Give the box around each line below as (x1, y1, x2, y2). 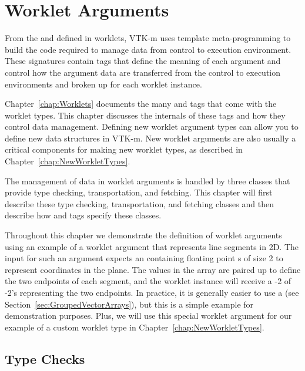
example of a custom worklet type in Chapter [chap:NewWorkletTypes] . (5, 321, 264, 333)
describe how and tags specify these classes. (5, 209, 162, 221)
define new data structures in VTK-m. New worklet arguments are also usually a (5, 131, 296, 144)
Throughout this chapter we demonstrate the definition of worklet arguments (5, 229, 282, 241)
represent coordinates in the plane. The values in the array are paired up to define (5, 263, 301, 275)
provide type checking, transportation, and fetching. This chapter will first (5, 186, 273, 198)
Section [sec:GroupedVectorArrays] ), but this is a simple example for (5, 298, 254, 310)
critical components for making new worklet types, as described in (5, 143, 243, 156)
